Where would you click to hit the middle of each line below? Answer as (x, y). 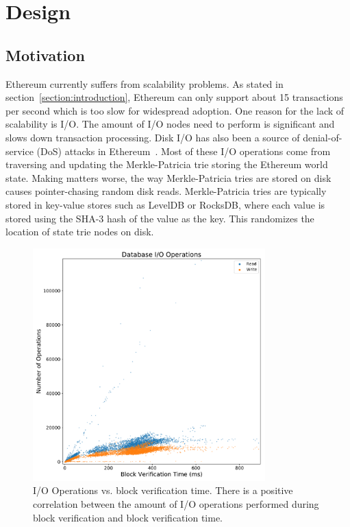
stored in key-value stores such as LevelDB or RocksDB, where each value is (165, 204)
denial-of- (323, 137)
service (20, 151)
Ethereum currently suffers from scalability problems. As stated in (145, 83)
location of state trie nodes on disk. (80, 232)
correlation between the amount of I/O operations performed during (176, 504)
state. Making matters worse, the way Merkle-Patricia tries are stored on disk (168, 177)
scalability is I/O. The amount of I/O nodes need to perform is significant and (170, 124)
